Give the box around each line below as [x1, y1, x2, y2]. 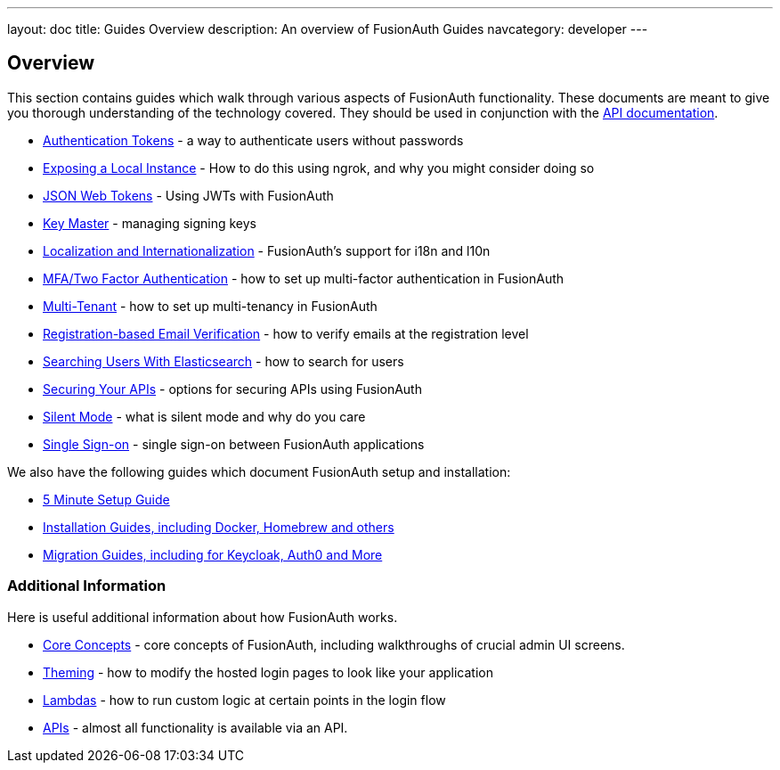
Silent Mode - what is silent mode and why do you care [43, 408, 366, 424]
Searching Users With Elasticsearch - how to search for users [43, 353, 404, 369]
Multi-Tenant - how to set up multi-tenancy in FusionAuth [43, 298, 378, 314]
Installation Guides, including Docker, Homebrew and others [43, 519, 394, 535]
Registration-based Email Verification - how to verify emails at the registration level [43, 325, 529, 341]
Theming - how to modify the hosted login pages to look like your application [43, 664, 493, 680]
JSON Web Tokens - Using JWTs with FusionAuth [43, 187, 334, 203]
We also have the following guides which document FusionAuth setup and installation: [7, 463, 511, 479]
